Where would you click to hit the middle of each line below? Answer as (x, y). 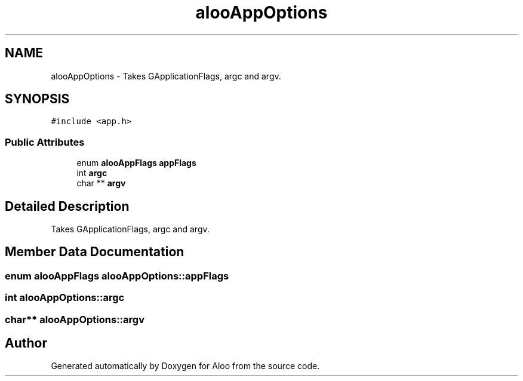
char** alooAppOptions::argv (75, 319)
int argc (92, 173)
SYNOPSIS (37, 99)
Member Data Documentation (95, 252)
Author (26, 343)
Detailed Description (67, 206)
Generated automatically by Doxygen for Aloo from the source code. (185, 366)
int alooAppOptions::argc (65, 298)
